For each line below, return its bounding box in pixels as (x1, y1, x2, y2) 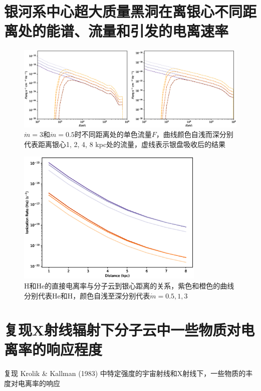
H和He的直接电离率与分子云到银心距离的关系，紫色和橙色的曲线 (24, 280, 234, 290)
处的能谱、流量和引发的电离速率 (18, 20, 229, 41)
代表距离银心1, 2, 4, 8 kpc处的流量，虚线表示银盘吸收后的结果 (24, 138, 226, 149)
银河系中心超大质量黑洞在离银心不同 (4, 1, 243, 21)
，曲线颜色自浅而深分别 (156, 129, 233, 139)
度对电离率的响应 (4, 378, 60, 388)
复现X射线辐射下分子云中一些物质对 (4, 319, 241, 340)
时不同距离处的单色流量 (74, 129, 152, 139)
